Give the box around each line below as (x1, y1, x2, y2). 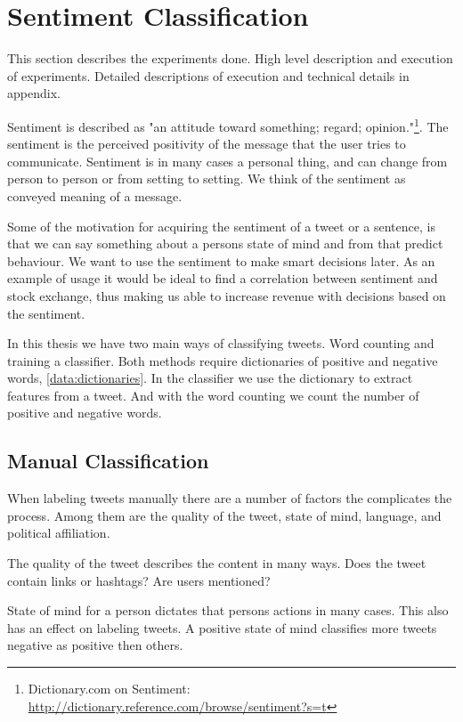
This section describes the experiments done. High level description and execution (7, 49, 453, 68)
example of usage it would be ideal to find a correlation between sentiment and (7, 269, 438, 288)
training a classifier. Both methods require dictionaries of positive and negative (7, 351, 438, 369)
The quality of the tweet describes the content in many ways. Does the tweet (7, 554, 426, 572)
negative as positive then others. (7, 636, 183, 654)
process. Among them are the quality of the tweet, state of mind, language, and (7, 506, 442, 524)
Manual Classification (7, 447, 209, 475)
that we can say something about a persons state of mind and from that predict (7, 234, 443, 253)
